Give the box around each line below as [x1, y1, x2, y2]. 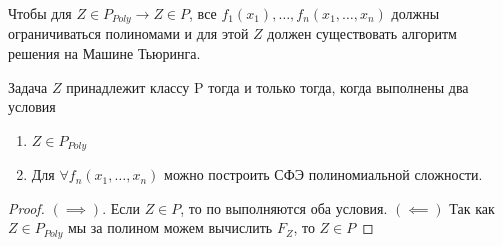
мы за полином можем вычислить [67, 217, 273, 238]
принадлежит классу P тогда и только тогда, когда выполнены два [66, 76, 469, 97]
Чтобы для [8, 3, 72, 23]
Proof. [8, 197, 45, 218]
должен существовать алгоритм [267, 23, 457, 44]
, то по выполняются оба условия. [180, 197, 388, 218]
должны [391, 3, 440, 23]
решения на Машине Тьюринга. [8, 43, 201, 64]
